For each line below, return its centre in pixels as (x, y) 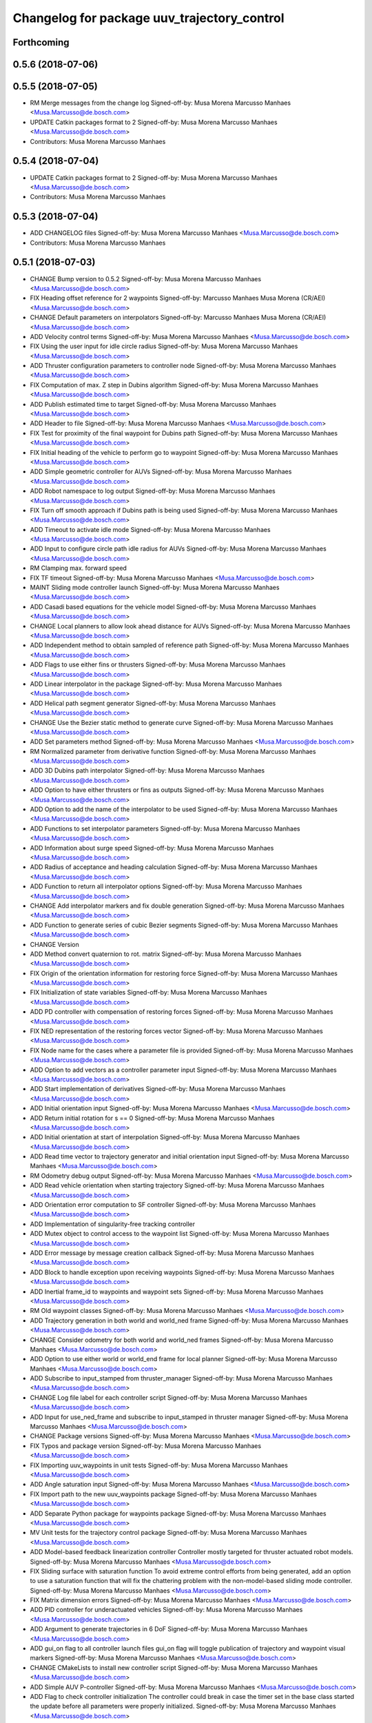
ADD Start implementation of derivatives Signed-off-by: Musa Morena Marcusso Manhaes (158, 1089)
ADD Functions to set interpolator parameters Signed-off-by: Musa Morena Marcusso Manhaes (165, 828)
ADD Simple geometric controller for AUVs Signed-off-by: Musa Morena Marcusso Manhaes (161, 471)
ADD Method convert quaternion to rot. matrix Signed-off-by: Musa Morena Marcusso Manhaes (166, 954)
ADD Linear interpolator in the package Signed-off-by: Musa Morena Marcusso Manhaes (156, 684)
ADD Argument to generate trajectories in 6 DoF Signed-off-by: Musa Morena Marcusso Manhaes (169, 1629)
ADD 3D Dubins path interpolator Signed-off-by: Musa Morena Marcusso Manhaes (147, 771)
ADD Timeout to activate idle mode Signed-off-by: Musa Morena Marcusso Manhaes (151, 529)
